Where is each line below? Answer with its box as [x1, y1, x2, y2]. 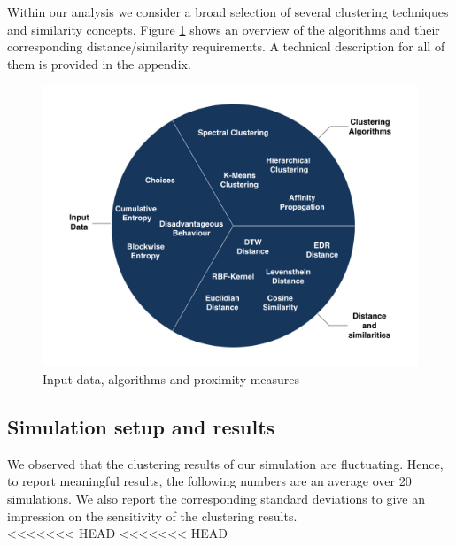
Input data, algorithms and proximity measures [43, 369, 300, 388]
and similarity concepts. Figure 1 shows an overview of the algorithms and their [7, 19, 440, 38]
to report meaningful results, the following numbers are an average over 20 [7, 472, 412, 490]
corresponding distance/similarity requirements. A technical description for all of [7, 37, 445, 56]
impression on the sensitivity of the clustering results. [7, 506, 298, 525]
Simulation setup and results [7, 412, 275, 440]
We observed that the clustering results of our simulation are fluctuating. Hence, [7, 454, 444, 473]
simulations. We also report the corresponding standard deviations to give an [7, 488, 426, 507]
